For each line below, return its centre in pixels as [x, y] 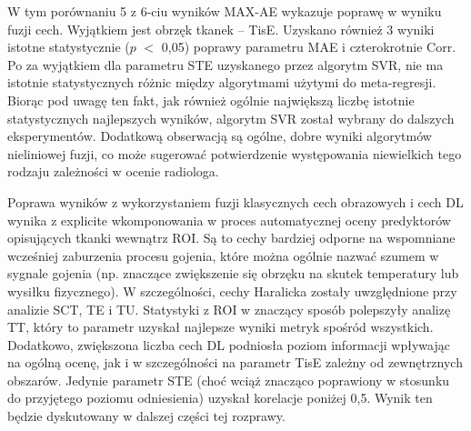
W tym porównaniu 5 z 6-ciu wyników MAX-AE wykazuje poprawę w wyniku [225, 11]
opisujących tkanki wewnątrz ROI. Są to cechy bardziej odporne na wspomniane [231, 238]
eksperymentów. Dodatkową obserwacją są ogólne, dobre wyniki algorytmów [220, 136]
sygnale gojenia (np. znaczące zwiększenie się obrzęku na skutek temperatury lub [233, 273]
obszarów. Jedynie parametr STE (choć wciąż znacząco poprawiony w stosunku [229, 380]
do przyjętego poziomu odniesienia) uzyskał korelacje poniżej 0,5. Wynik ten [220, 398]
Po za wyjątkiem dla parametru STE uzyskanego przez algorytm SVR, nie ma [225, 64]
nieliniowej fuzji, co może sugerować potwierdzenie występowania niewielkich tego [235, 153]
